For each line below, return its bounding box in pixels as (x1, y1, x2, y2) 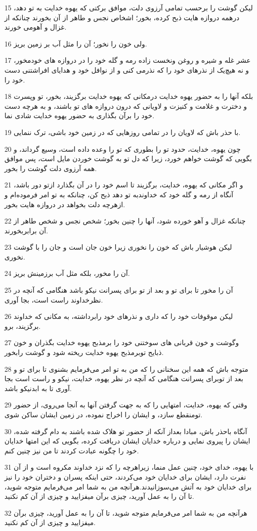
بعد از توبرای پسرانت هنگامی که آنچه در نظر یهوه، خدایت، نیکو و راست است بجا (4, 373, 244, 384)
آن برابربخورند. (4, 225, 48, 235)
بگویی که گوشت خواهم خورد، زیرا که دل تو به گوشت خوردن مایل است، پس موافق (4, 153, 252, 164)
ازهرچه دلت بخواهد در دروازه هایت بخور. (4, 199, 125, 209)
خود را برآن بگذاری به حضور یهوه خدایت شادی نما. (4, 110, 155, 121)
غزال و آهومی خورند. (4, 22, 67, 32)
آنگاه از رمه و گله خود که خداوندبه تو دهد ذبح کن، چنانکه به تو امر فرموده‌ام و (4, 189, 234, 199)
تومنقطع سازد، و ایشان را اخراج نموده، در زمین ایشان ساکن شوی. (4, 409, 203, 419)
